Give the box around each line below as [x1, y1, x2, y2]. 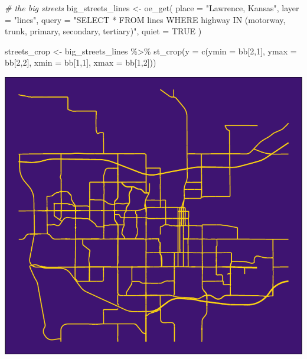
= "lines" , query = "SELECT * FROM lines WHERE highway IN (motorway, [5, 13, 286, 25]
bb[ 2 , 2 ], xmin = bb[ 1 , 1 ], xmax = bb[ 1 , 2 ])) [5, 56, 156, 69]
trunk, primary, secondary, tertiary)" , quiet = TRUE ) [5, 25, 202, 37]
